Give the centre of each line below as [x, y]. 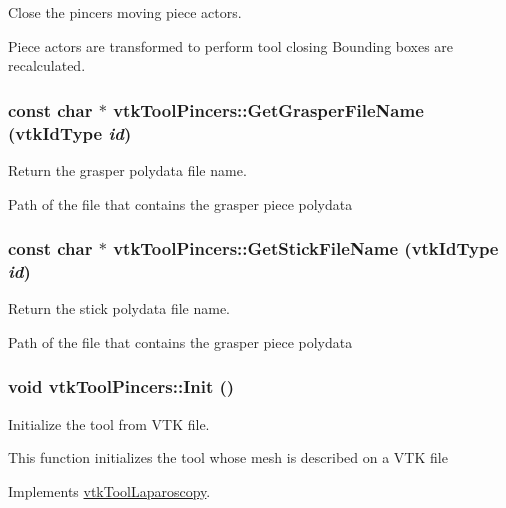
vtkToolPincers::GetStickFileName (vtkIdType [306, 248]
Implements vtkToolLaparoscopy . [109, 490]
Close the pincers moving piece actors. [125, 12]
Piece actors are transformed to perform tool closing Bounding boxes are [231, 45]
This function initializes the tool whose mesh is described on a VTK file [228, 457]
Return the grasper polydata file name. [127, 169]
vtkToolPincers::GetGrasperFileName [268, 109]
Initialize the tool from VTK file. [109, 423]
